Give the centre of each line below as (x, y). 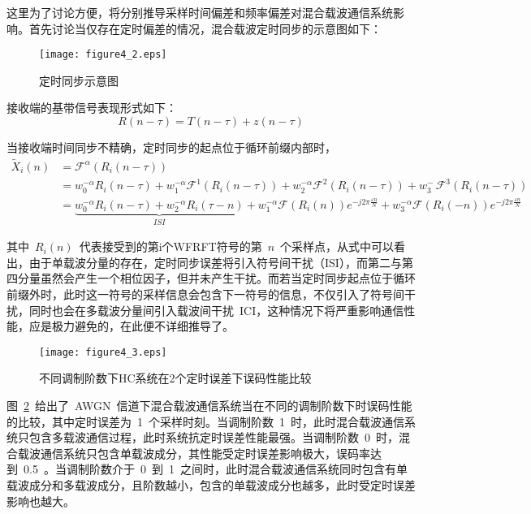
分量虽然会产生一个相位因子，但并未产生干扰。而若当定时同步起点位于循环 (216, 278)
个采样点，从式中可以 (337, 246)
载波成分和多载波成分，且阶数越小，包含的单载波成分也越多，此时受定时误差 (211, 485)
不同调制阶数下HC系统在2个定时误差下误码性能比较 (175, 378)
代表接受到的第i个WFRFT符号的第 (171, 246)
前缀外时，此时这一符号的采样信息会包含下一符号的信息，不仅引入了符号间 (205, 294)
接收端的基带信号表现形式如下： (92, 108)
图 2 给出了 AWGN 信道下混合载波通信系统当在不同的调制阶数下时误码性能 (209, 406)
